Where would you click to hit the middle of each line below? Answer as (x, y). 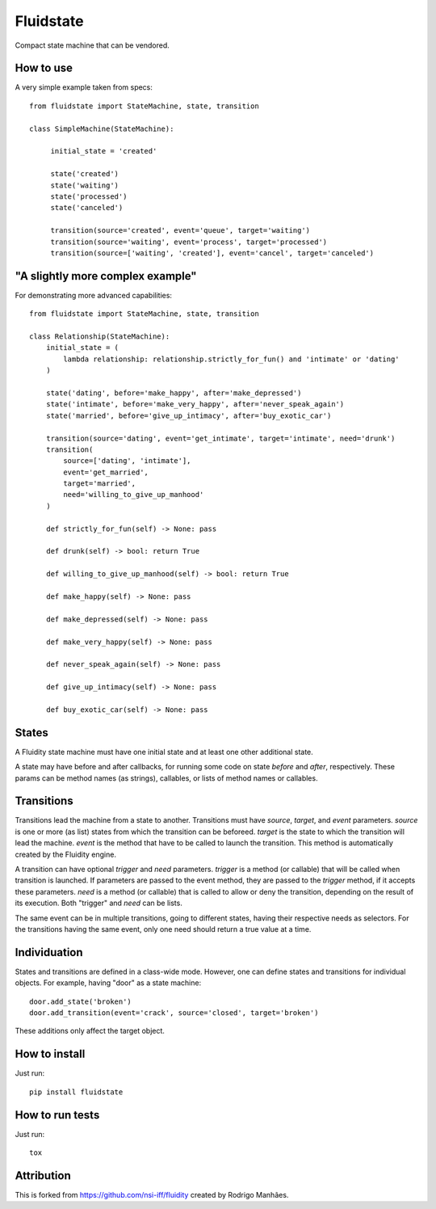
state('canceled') (87, 208)
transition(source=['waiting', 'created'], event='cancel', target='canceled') (212, 253)
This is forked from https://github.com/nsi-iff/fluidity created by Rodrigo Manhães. (152, 1194)
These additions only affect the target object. (90, 1031)
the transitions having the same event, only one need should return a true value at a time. (163, 929)
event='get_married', (106, 472)
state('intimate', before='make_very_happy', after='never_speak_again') (195, 404)
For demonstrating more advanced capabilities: (94, 295)
